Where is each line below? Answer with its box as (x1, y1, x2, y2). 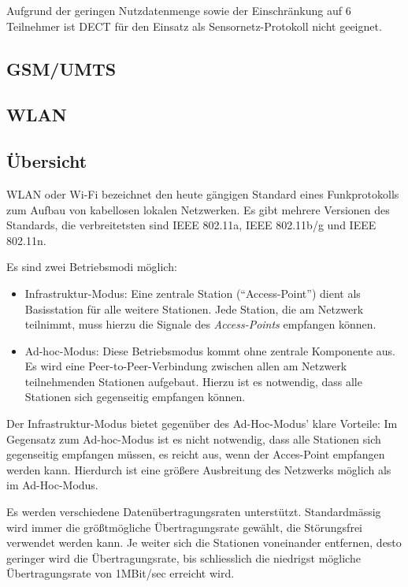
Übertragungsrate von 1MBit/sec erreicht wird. (6, 565, 235, 581)
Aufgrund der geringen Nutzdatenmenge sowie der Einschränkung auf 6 (6, 2, 351, 18)
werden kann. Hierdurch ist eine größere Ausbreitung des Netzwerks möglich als (6, 461, 391, 477)
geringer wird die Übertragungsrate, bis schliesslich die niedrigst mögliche (6, 549, 361, 566)
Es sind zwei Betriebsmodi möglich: (6, 258, 177, 275)
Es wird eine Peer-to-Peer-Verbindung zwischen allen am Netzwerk (24, 358, 347, 374)
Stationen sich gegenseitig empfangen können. (24, 388, 246, 405)
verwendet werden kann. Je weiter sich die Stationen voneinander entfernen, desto (6, 534, 402, 551)
